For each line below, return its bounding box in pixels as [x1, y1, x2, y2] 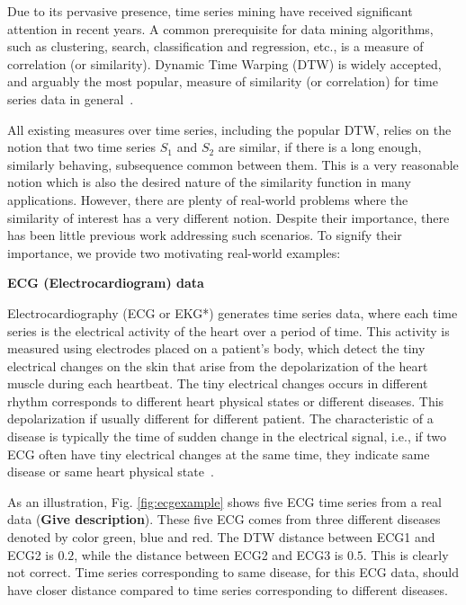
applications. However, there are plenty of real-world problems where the [7, 190, 408, 209]
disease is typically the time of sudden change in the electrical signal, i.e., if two [7, 427, 447, 446]
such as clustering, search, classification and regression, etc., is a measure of [7, 37, 424, 56]
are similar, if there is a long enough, [218, 138, 422, 156]
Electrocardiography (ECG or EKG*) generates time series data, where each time [7, 303, 458, 322]
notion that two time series [7, 138, 157, 156]
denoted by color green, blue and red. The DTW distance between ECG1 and [7, 528, 435, 547]
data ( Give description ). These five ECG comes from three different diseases [7, 510, 441, 529]
